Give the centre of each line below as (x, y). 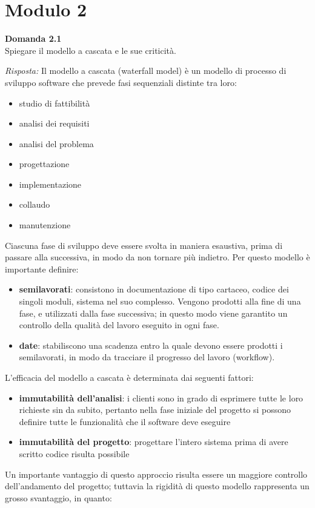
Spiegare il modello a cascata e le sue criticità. (91, 50)
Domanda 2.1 (33, 38)
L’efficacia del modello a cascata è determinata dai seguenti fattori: (129, 377)
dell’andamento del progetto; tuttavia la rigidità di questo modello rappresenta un (157, 486)
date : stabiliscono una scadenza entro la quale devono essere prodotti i (151, 345)
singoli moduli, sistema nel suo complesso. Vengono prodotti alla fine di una (160, 301)
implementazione (50, 184)
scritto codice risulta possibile (74, 453)
